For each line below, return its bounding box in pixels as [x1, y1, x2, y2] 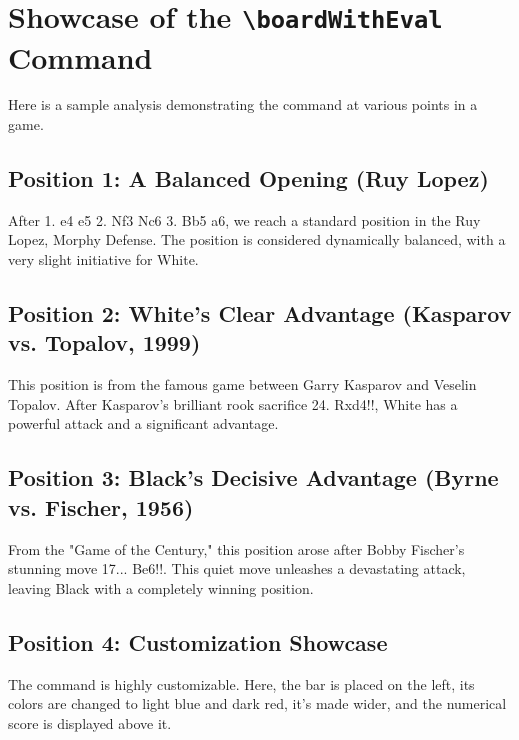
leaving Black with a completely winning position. [8, 577, 314, 598]
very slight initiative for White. [8, 249, 199, 270]
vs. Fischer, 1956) [8, 491, 194, 522]
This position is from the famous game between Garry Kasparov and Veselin [8, 374, 477, 395]
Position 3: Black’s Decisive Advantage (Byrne [8, 462, 499, 493]
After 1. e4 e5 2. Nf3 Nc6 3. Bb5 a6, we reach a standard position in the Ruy [8, 209, 481, 230]
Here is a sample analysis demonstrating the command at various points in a [8, 94, 478, 115]
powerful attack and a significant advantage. [8, 413, 279, 434]
